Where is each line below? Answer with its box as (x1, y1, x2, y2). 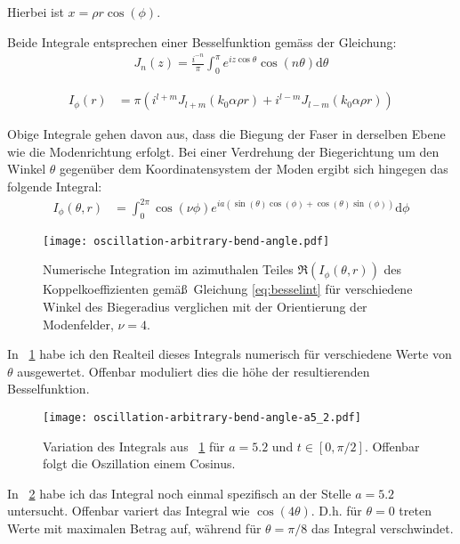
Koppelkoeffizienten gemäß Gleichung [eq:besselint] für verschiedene (43, 280, 413, 298)
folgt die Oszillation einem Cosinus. (43, 454, 236, 473)
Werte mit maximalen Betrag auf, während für (7, 519, 262, 538)
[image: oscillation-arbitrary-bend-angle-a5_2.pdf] (43, 411, 361, 425)
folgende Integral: (7, 176, 102, 195)
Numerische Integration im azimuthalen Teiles (43, 260, 294, 279)
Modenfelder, (43, 314, 114, 333)
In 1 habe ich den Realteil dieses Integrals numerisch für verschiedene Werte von (7, 345, 452, 363)
